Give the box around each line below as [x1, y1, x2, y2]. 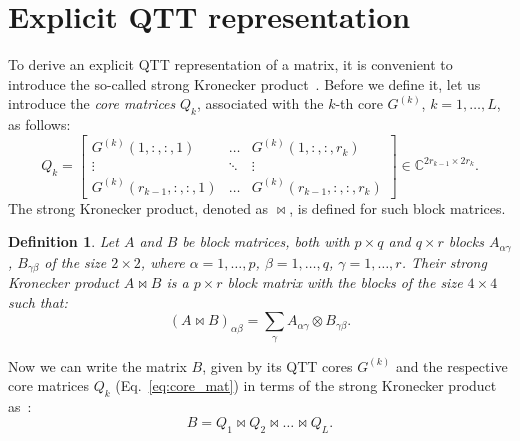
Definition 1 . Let [8, 231, 119, 252]
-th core [335, 93, 383, 114]
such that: [8, 291, 68, 312]
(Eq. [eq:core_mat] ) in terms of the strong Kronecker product [115, 375, 497, 396]
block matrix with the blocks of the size [227, 272, 463, 293]
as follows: [8, 114, 71, 135]
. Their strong [401, 251, 487, 272]
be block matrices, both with [182, 231, 350, 252]
